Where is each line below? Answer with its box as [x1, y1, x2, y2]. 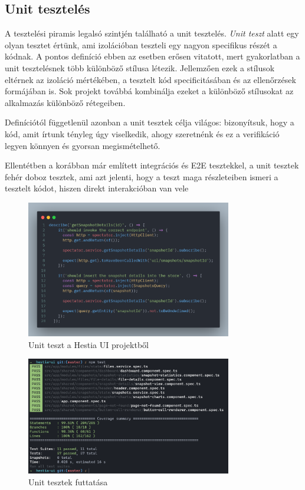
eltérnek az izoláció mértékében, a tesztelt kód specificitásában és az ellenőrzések [5, 73, 296, 85]
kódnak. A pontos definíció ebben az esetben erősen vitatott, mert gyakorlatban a [5, 50, 300, 62]
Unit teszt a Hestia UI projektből [28, 338, 149, 350]
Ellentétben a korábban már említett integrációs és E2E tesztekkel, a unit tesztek [5, 159, 299, 171]
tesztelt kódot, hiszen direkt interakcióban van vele [5, 182, 189, 194]
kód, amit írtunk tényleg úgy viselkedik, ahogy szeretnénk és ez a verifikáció [5, 127, 280, 140]
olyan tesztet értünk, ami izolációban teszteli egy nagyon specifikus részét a [5, 38, 277, 51]
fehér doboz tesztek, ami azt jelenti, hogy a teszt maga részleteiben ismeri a [5, 170, 278, 183]
